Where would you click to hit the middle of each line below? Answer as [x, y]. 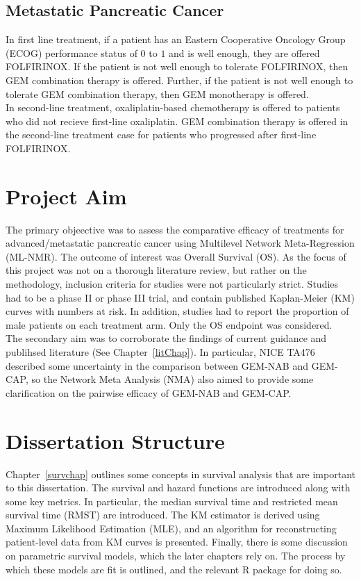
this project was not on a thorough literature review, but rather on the [156, 270]
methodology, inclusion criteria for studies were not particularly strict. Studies [172, 284]
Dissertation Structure [115, 440]
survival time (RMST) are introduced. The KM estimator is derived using [163, 515]
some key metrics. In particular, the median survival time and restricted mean [172, 501]
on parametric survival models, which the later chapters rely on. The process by [176, 556]
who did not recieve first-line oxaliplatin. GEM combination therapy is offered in [177, 121]
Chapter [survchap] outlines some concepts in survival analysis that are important [180, 474]
